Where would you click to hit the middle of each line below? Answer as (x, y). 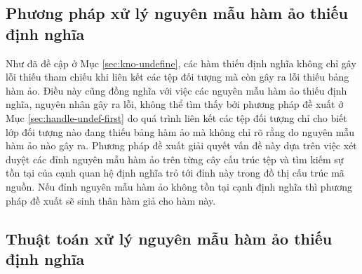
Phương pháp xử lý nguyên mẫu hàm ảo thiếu (177, 13)
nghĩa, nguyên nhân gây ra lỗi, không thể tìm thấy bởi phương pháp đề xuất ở (175, 104)
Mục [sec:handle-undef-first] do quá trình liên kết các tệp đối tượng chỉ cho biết (176, 117)
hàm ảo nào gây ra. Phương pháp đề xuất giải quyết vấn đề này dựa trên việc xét (181, 145)
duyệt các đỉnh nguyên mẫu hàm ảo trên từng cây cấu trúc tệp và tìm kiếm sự (175, 159)
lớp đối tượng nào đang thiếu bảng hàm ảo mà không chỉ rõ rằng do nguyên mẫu (180, 131)
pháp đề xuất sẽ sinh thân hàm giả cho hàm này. (111, 200)
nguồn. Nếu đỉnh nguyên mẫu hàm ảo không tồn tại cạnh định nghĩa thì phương (179, 186)
